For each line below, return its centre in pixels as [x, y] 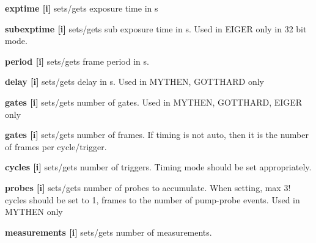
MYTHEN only [34, 212]
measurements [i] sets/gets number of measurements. [108, 232]
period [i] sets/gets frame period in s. [77, 61]
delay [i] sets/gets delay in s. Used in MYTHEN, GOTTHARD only [134, 82]
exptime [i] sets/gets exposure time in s [82, 8]
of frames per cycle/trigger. [56, 146]
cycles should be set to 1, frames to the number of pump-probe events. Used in [152, 199]
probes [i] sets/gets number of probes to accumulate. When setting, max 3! [148, 187]
